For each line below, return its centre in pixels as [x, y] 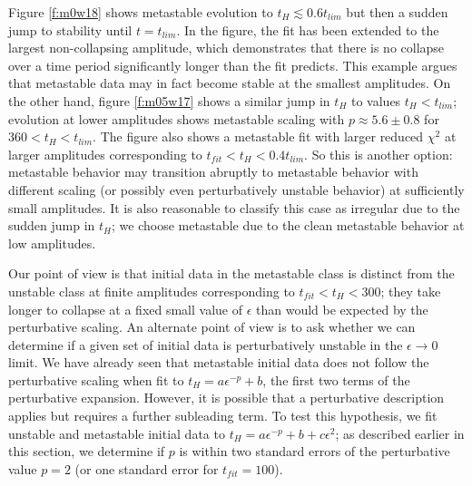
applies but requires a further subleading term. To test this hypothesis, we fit [223, 416]
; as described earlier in [400, 433]
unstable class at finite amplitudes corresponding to [152, 291]
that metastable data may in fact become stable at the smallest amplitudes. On [230, 83]
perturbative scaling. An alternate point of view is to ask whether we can [212, 327]
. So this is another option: [379, 154]
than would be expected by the [342, 309]
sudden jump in [52, 225]
